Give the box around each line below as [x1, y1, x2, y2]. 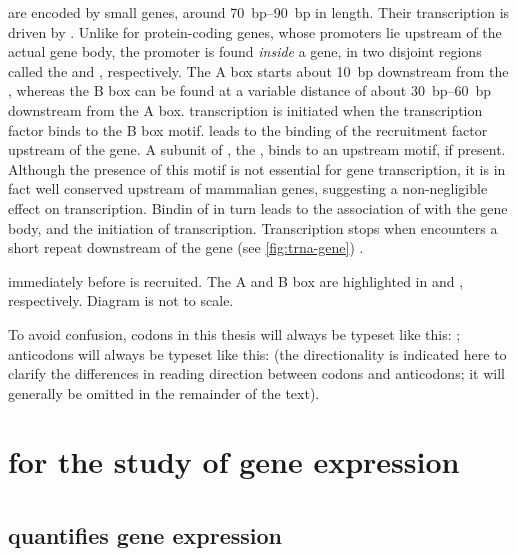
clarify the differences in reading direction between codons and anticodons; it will [8, 363, 506, 384]
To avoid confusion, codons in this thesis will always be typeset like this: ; [8, 323, 461, 344]
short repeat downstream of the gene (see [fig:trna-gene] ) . [8, 237, 364, 258]
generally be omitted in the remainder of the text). [8, 382, 320, 403]
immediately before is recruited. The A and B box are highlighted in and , [8, 270, 464, 291]
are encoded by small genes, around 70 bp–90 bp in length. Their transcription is [8, 2, 510, 22]
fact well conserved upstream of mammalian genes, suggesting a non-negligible [8, 178, 488, 199]
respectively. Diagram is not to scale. [8, 290, 234, 311]
